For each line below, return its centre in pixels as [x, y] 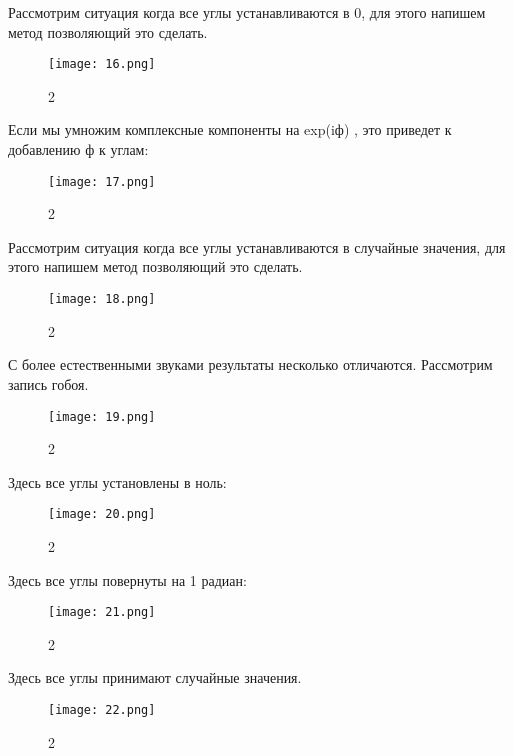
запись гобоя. [48, 383]
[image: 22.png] [102, 710]
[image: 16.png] [102, 64]
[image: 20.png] [102, 514]
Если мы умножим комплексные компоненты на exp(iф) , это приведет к [230, 129]
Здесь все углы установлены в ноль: [117, 481]
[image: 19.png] [102, 416]
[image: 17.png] [102, 181]
